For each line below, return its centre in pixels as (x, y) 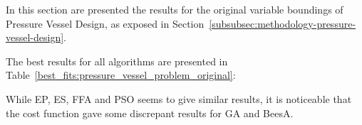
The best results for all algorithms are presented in (117, 61)
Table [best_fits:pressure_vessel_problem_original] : (121, 75)
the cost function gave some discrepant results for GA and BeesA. (150, 113)
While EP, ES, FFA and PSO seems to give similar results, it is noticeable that (179, 98)
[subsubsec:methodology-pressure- (283, 23)
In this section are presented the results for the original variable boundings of (175, 9)
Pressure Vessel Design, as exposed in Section (105, 23)
